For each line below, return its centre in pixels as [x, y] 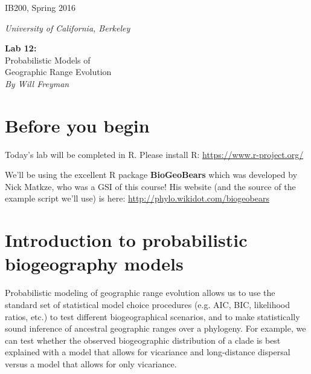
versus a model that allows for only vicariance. [91, 363]
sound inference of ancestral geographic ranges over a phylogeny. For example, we [155, 328]
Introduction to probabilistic [126, 240]
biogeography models [94, 264]
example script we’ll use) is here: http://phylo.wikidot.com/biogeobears [137, 198]
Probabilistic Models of [48, 60]
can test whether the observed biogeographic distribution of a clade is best [143, 340]
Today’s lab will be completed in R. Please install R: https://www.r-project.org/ [154, 154]
